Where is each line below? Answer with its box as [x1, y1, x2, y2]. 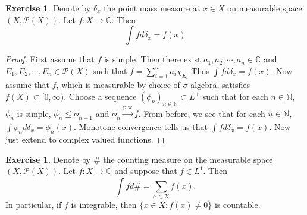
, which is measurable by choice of [56, 78, 180, 91]
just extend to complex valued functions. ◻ [5, 133, 165, 145]
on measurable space [227, 2, 302, 14]
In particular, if [5, 198, 62, 211]
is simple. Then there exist [104, 53, 201, 65]
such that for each [202, 90, 268, 102]
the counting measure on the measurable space [103, 153, 273, 165]
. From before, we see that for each [138, 107, 265, 119]
